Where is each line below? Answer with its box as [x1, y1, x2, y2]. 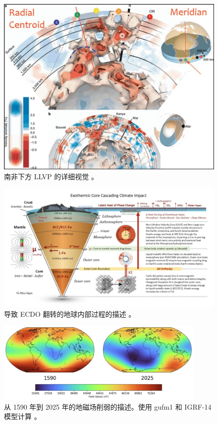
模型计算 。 [4, 411, 41, 422]
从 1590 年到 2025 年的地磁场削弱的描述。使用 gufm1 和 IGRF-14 [4, 401, 212, 412]
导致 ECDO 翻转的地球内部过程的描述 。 [4, 308, 136, 319]
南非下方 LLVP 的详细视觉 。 [4, 171, 98, 181]
